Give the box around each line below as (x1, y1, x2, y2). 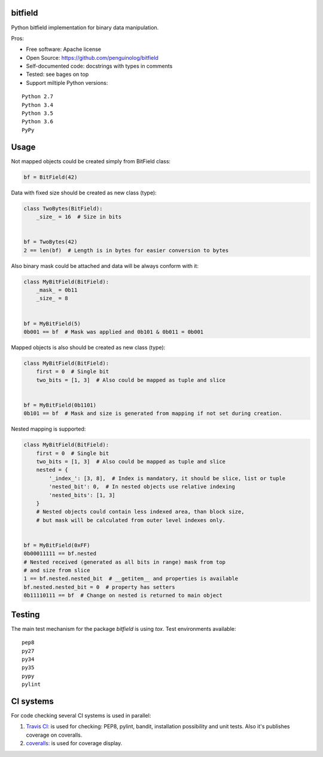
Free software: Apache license (26, 45, 102, 53)
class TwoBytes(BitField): (23, 205, 103, 212)
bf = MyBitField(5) (23, 320, 81, 327)
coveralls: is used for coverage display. (26, 740, 123, 747)
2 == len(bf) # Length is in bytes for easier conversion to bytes (23, 247, 229, 254)
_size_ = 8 (36, 295, 68, 302)
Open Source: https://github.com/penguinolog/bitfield (26, 54, 159, 61)
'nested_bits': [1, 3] (48, 492, 116, 499)
